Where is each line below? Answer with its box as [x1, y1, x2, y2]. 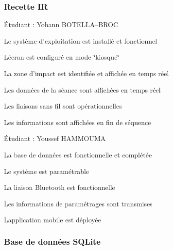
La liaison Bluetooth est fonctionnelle [4, 182, 115, 192]
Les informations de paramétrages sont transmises [4, 198, 153, 208]
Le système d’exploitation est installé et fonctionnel [4, 35, 157, 46]
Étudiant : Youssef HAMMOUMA [4, 133, 106, 143]
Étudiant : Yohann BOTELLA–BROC [4, 19, 119, 30]
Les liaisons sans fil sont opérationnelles [4, 101, 122, 111]
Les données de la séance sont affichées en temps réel [4, 84, 161, 94]
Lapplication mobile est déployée [4, 215, 101, 225]
